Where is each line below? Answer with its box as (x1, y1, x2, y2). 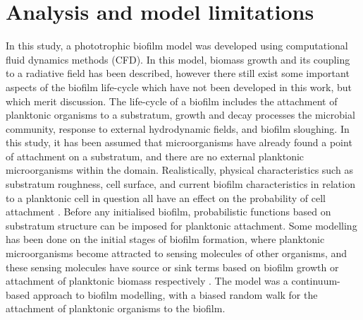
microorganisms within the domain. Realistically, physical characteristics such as (6, 162, 353, 177)
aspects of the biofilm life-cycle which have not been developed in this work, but (6, 79, 352, 94)
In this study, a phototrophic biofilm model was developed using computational (6, 38, 348, 53)
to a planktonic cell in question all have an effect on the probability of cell (6, 190, 326, 205)
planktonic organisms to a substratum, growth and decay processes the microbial (6, 107, 355, 122)
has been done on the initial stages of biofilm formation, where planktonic (6, 232, 325, 247)
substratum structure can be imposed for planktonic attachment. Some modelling (6, 218, 357, 232)
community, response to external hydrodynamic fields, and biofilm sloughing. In (6, 121, 350, 136)
